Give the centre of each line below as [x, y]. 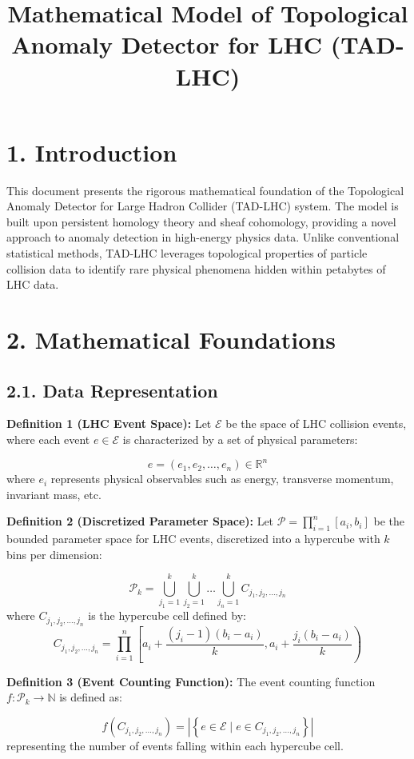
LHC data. [33, 284]
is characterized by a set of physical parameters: [240, 439]
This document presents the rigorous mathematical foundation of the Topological [205, 190]
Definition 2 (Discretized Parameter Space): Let [140, 521]
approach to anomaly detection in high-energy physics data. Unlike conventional [203, 237]
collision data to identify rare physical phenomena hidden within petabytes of [196, 268]
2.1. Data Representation [112, 390]
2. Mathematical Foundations [171, 340]
